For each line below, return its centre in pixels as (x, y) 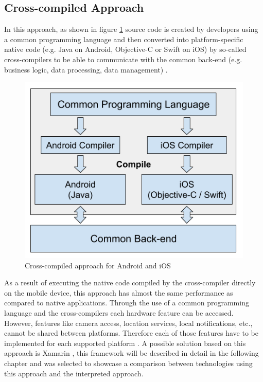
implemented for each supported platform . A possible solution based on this (125, 343)
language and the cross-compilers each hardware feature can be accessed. (119, 313)
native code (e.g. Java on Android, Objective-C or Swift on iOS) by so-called (125, 49)
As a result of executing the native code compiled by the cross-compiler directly (130, 283)
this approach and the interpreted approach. (74, 373)
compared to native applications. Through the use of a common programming (127, 303)
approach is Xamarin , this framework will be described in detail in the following (131, 353)
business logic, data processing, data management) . (86, 69)
